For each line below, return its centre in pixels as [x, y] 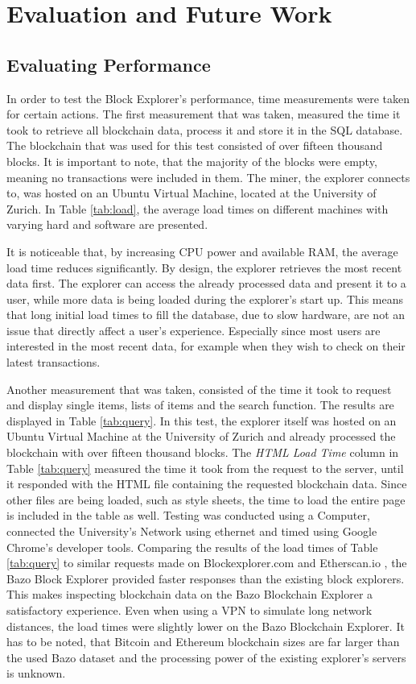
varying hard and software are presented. [107, 224]
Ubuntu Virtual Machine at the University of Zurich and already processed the [201, 436]
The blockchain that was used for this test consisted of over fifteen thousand [195, 145]
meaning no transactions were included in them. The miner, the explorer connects [208, 177]
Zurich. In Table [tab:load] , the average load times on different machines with [198, 208]
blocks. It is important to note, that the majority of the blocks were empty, [192, 161]
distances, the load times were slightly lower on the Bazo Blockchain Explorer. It [206, 626]
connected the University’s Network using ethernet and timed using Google [192, 531]
